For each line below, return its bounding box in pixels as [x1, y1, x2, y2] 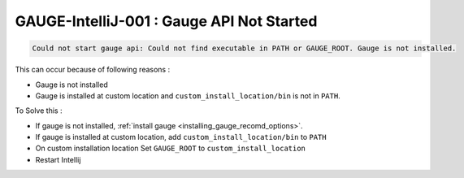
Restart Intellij [35, 154, 81, 164]
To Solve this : [15, 106, 63, 115]
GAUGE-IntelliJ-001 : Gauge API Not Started [15, 12, 318, 30]
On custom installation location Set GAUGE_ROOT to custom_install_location [35, 143, 306, 154]
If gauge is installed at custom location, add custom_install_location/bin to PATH [35, 132, 327, 142]
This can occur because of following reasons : [15, 65, 171, 75]
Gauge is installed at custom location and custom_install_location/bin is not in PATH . [35, 90, 340, 101]
